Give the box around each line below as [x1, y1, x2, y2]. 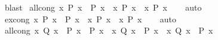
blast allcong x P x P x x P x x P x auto [4, 1, 202, 13]
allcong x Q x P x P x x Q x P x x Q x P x [4, 24, 213, 36]
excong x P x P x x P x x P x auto [4, 12, 177, 25]
